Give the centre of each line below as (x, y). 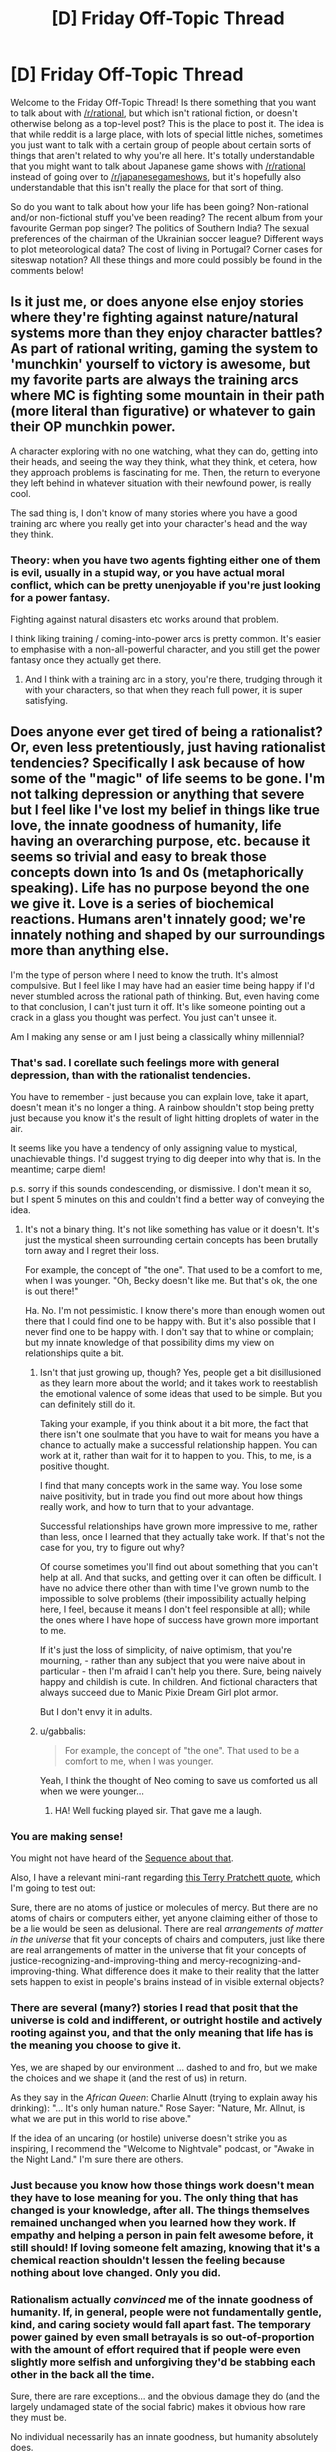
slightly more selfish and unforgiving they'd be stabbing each (163, 2362)
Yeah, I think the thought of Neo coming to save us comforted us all (178, 1781)
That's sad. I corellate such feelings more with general (145, 1062)
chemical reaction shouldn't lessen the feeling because (148, 2260)
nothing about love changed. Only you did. (116, 2272)
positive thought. (74, 1466)
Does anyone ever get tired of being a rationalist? (166, 732)
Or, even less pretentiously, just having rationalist (168, 747)
